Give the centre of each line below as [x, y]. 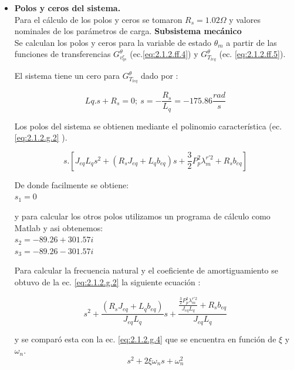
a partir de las [251, 42]
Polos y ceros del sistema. [67, 8]
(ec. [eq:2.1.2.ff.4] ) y [164, 54]
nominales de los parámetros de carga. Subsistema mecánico [128, 31]
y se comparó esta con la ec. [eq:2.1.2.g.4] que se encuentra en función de [145, 339]
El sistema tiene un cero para [67, 76]
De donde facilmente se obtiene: [72, 184]
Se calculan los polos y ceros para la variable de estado [113, 42]
